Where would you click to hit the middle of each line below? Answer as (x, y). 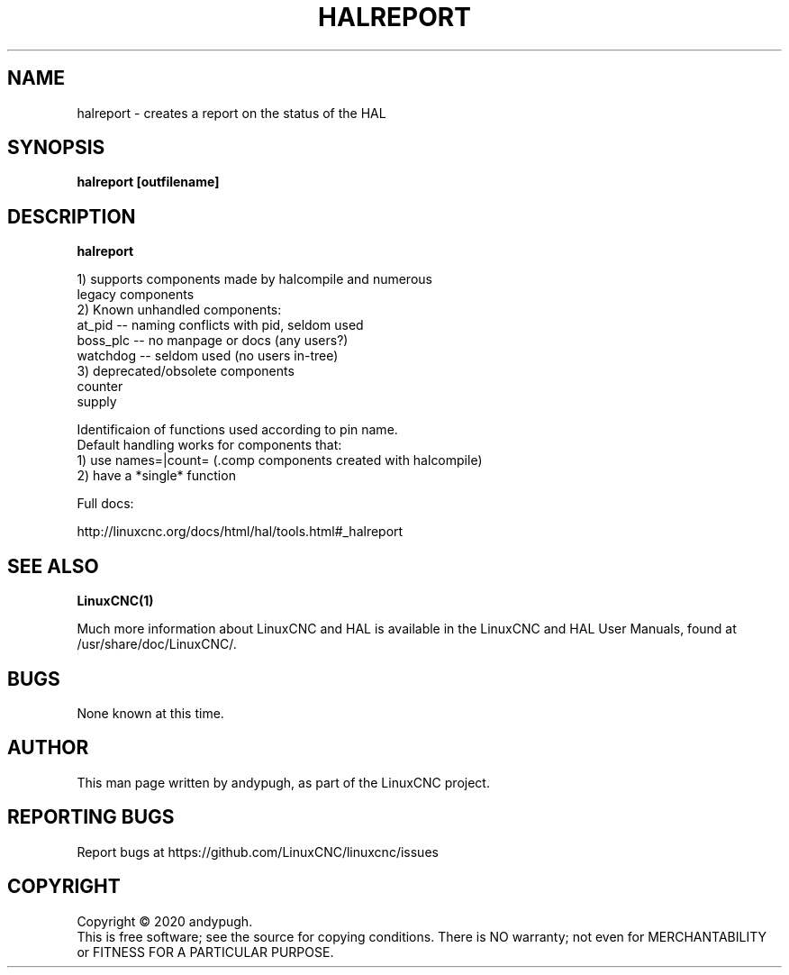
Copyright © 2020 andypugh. (165, 921)
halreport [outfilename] (148, 182)
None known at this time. (150, 713)
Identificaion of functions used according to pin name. (237, 430)
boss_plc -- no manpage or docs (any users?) (213, 341)
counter (100, 387)
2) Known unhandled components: (179, 310)
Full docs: (105, 504)
